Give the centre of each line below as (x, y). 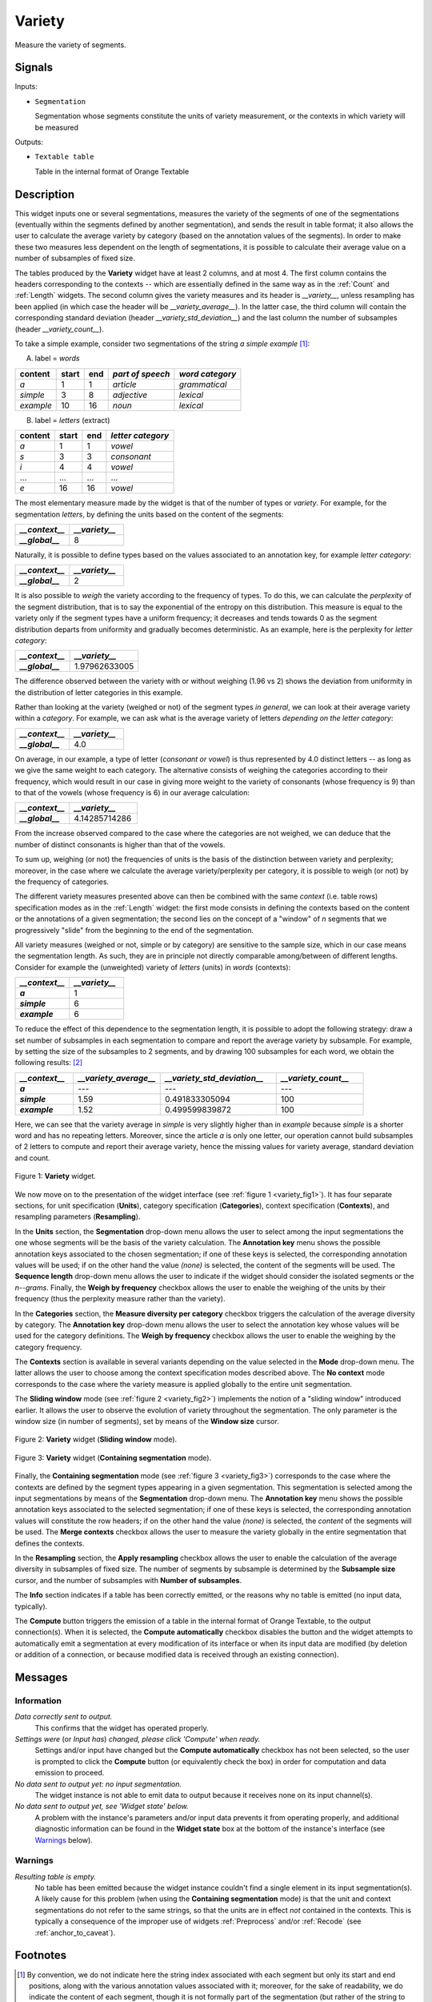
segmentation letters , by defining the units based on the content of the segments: (149, 514)
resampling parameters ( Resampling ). (78, 1216)
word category (208, 374)
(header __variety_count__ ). (59, 329)
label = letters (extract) (72, 420)
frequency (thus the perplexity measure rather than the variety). (120, 1299)
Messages (41, 1677)
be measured (57, 127)
